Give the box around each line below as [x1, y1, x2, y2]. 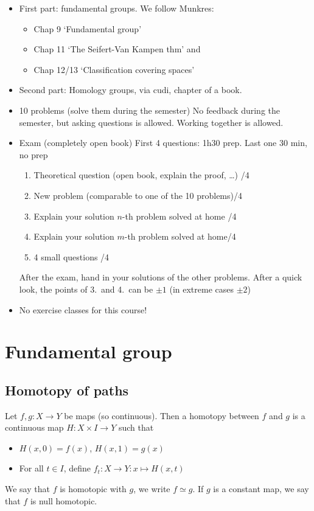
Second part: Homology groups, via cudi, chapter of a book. [19, 83, 242, 96]
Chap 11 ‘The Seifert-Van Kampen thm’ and [33, 43, 201, 55]
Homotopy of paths [5, 380, 129, 399]
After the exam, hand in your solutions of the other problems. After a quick [19, 271, 302, 283]
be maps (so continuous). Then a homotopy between [64, 409, 259, 422]
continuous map [5, 421, 64, 434]
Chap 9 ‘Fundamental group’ [33, 22, 142, 35]
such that [118, 421, 154, 434]
